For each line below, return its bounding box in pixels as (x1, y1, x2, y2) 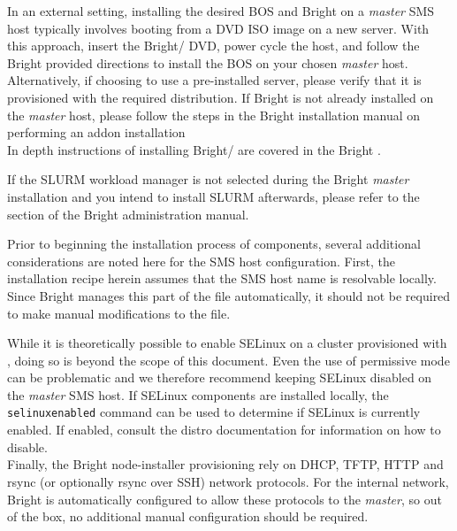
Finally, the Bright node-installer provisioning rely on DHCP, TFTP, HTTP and (7, 455, 444, 473)
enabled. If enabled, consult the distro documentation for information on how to (7, 420, 441, 439)
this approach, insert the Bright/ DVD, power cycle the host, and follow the (7, 36, 420, 55)
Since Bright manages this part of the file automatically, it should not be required (7, 286, 451, 304)
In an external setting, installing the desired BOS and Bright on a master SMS (7, 2, 435, 19)
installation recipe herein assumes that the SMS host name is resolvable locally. (7, 269, 437, 288)
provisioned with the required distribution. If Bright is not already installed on (7, 88, 434, 106)
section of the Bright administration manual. (7, 204, 249, 223)
